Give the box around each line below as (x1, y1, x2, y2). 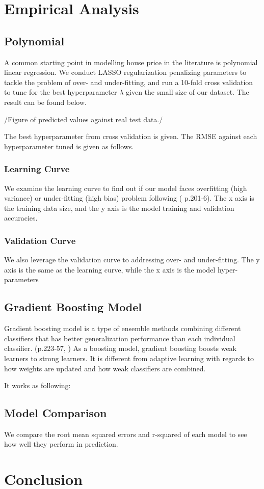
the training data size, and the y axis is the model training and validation (4, 202, 234, 213)
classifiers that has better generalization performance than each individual (4, 333, 235, 343)
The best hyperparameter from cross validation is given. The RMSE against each (4, 131, 257, 142)
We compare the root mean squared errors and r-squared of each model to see (4, 428, 247, 439)
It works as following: (4, 380, 71, 391)
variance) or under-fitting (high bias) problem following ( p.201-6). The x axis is (4, 193, 254, 203)
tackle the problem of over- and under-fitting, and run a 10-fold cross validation (4, 76, 253, 87)
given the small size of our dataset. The (126, 87, 249, 97)
